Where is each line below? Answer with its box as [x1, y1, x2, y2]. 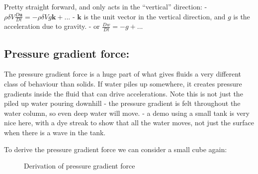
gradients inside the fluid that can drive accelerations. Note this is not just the [4, 88, 243, 98]
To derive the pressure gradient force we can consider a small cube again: [4, 144, 227, 154]
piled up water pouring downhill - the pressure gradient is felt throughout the [4, 98, 241, 108]
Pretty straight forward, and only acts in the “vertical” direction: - [4, 1, 207, 11]
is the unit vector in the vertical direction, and [84, 11, 226, 21]
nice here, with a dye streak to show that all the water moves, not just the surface [4, 117, 254, 128]
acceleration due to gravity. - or [4, 21, 100, 31]
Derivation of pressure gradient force [24, 161, 135, 171]
